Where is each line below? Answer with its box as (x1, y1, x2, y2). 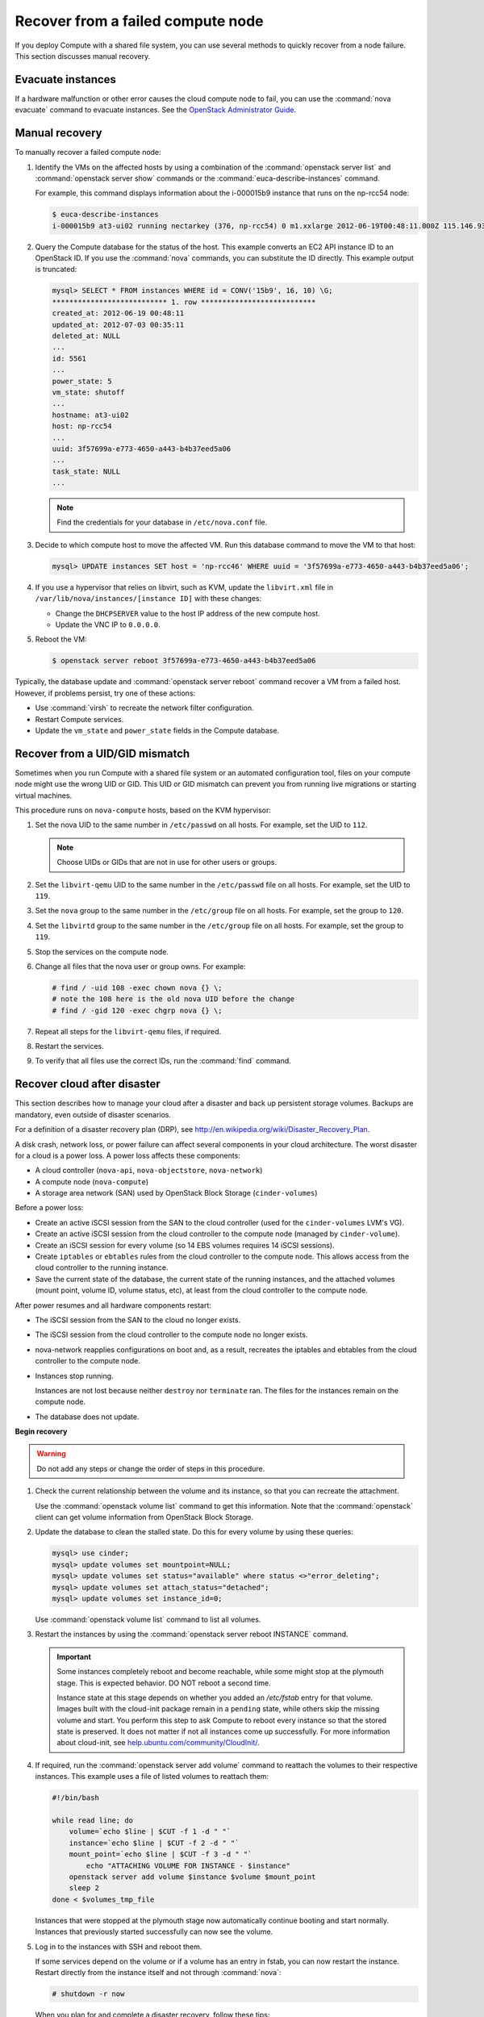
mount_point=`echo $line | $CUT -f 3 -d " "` (69, 1850, 252, 1859)
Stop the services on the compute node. (35, 946, 169, 956)
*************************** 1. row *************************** (52, 297, 316, 307)
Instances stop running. (35, 1371, 114, 1380)
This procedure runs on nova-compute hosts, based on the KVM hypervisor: (15, 805, 272, 815)
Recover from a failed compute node (15, 12, 264, 30)
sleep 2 (69, 1884, 100, 1893)
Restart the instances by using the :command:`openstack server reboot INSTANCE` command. (35, 1630, 348, 1639)
